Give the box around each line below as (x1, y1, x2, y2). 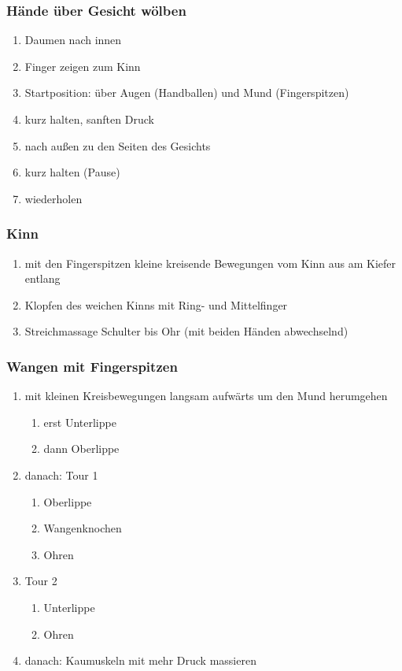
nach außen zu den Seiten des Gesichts (24, 137, 211, 154)
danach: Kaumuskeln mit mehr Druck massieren (24, 652, 256, 669)
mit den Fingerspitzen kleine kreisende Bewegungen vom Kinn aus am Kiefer (24, 254, 396, 271)
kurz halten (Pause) (24, 164, 120, 180)
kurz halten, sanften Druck (24, 111, 154, 127)
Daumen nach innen (24, 32, 122, 48)
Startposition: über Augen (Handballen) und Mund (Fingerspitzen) (24, 84, 349, 101)
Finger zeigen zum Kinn (24, 57, 141, 74)
